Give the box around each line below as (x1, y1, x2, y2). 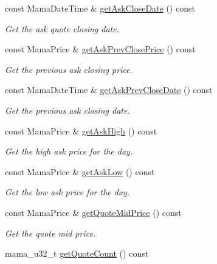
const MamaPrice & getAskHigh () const (5, 124, 157, 137)
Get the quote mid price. (5, 226, 96, 239)
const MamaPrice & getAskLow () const (5, 165, 155, 178)
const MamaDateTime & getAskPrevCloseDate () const (5, 83, 213, 96)
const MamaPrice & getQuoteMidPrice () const (5, 206, 182, 218)
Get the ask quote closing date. (5, 22, 119, 35)
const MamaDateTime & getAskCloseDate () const (5, 2, 195, 14)
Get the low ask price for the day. (5, 186, 130, 198)
